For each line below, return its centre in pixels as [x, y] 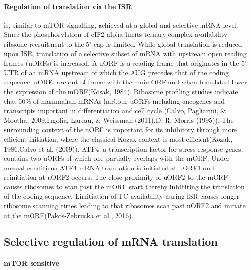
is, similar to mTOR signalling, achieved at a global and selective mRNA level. [121, 25]
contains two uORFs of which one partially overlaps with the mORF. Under [117, 158]
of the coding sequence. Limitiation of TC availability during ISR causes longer [122, 196]
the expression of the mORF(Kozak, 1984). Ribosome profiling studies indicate [121, 91]
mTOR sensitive [32, 262]
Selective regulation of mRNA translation [111, 241]
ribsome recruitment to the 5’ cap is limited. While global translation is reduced [123, 43]
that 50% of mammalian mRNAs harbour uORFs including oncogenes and [115, 101]
